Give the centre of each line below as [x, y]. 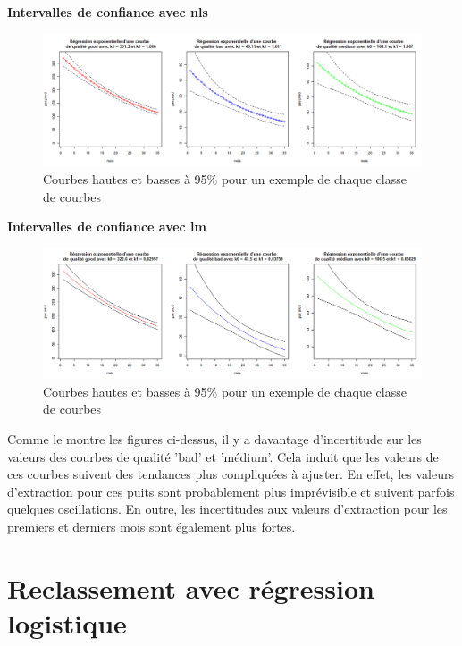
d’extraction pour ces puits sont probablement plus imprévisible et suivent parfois [231, 491]
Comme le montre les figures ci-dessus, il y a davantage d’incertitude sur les [214, 438]
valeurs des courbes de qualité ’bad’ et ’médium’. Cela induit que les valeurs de [223, 456]
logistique [67, 622]
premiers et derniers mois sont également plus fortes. [151, 526]
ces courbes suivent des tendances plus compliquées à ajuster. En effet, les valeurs [231, 474]
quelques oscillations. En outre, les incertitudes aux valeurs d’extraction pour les [227, 509]
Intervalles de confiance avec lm [107, 227]
